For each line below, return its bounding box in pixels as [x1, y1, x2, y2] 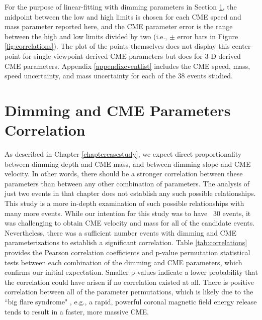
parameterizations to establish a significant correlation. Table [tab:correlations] [5, 237, 247, 248]
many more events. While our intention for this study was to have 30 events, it [5, 207, 251, 218]
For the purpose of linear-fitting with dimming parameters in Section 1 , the [5, 2, 237, 12]
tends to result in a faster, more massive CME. [5, 306, 149, 316]
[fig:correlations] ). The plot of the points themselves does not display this [5, 41, 230, 51]
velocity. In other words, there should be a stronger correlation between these [5, 168, 243, 179]
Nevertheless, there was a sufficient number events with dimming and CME [5, 227, 237, 238]
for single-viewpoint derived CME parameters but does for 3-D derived [23, 50, 241, 61]
